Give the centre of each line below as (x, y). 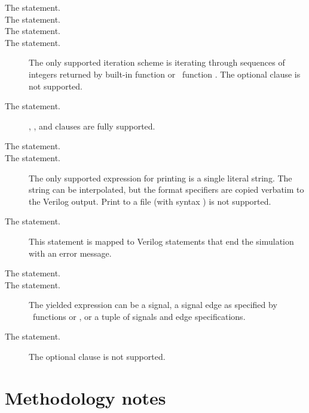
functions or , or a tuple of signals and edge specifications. (139, 316)
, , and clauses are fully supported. (92, 126)
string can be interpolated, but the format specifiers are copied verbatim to (166, 189)
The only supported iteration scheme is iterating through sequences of (157, 62)
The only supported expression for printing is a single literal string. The (160, 178)
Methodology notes (85, 397)
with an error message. (70, 253)
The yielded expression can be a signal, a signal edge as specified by (153, 305)
